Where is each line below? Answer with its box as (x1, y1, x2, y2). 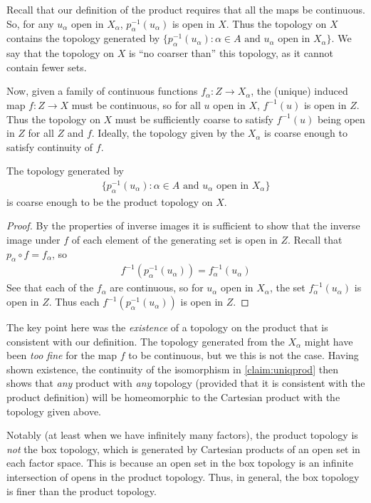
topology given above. (6, 403, 102, 418)
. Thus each (48, 294, 100, 309)
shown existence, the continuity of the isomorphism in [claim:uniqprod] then (6, 361, 338, 376)
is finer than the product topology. (6, 483, 157, 498)
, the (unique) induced (251, 83, 348, 98)
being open (317, 111, 365, 126)
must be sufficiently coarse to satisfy (115, 111, 273, 126)
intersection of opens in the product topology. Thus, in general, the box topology (6, 469, 360, 484)
